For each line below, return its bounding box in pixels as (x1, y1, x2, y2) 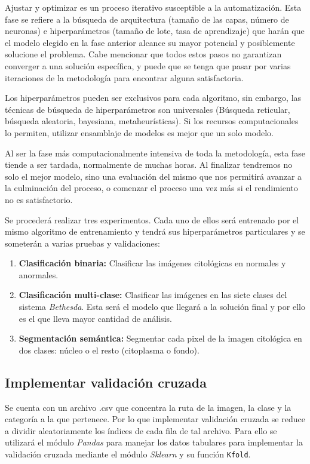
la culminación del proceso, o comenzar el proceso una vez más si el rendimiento (5, 182, 298, 194)
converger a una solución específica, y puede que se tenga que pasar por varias (5, 59, 291, 72)
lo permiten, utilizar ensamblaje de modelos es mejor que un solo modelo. (5, 126, 274, 139)
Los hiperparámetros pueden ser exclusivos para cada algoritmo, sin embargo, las (5, 91, 302, 104)
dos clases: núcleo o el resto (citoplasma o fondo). (19, 343, 199, 356)
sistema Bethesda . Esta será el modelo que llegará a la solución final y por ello (19, 300, 305, 313)
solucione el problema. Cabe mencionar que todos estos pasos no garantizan (5, 48, 282, 60)
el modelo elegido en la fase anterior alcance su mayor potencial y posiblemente (5, 36, 295, 48)
